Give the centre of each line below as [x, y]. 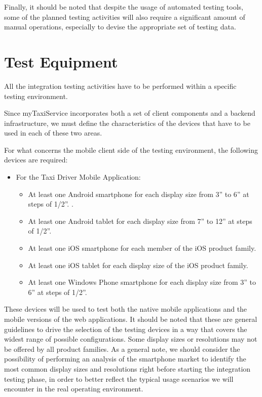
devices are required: [36, 160]
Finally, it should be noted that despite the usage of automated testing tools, [124, 7]
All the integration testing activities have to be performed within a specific [120, 86]
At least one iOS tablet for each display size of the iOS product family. [138, 265]
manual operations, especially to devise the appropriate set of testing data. [120, 27]
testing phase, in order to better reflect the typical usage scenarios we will [119, 378]
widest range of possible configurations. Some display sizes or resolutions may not [131, 339]
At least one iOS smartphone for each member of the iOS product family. [142, 248]
